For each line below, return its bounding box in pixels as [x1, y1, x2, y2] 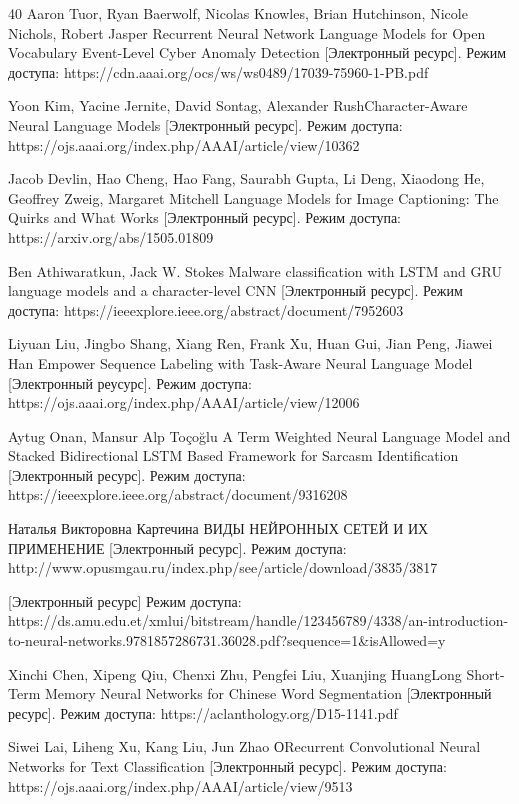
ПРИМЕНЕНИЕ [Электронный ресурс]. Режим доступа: [8, 537, 347, 558]
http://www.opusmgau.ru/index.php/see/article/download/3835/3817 [8, 557, 438, 578]
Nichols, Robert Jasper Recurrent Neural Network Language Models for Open [8, 22, 486, 43]
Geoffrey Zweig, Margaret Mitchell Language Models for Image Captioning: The [8, 187, 499, 208]
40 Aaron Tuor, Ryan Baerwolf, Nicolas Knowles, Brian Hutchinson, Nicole [8, 3, 468, 23]
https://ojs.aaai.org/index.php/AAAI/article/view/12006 [8, 392, 360, 413]
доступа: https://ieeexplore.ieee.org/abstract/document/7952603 [8, 299, 404, 320]
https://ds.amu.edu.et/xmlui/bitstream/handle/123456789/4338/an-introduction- [8, 610, 509, 631]
